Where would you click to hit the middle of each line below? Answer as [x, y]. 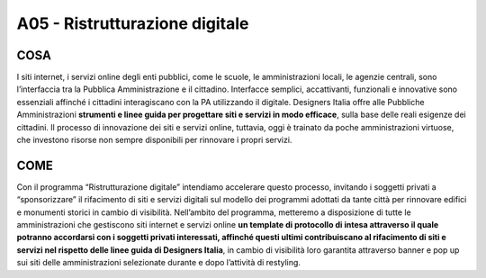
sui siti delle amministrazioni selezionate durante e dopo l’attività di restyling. [159, 263]
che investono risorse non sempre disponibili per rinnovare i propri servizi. [154, 140]
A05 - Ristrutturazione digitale [133, 23]
